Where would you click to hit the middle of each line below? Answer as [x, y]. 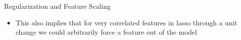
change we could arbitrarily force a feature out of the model [106, 32]
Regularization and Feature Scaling [57, 6]
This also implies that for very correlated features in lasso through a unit [126, 22]
